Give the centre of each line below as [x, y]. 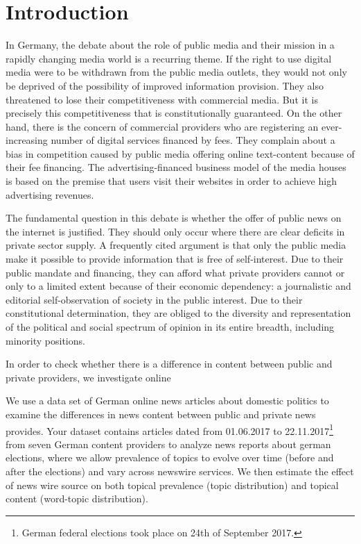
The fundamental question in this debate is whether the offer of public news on [174, 218]
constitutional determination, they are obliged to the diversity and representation [178, 313]
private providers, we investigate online [88, 377]
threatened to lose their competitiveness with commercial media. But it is [162, 99]
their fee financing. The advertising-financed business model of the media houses [176, 167]
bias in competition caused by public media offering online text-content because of [180, 153]
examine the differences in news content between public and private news [161, 414]
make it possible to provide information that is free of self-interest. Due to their [175, 259]
